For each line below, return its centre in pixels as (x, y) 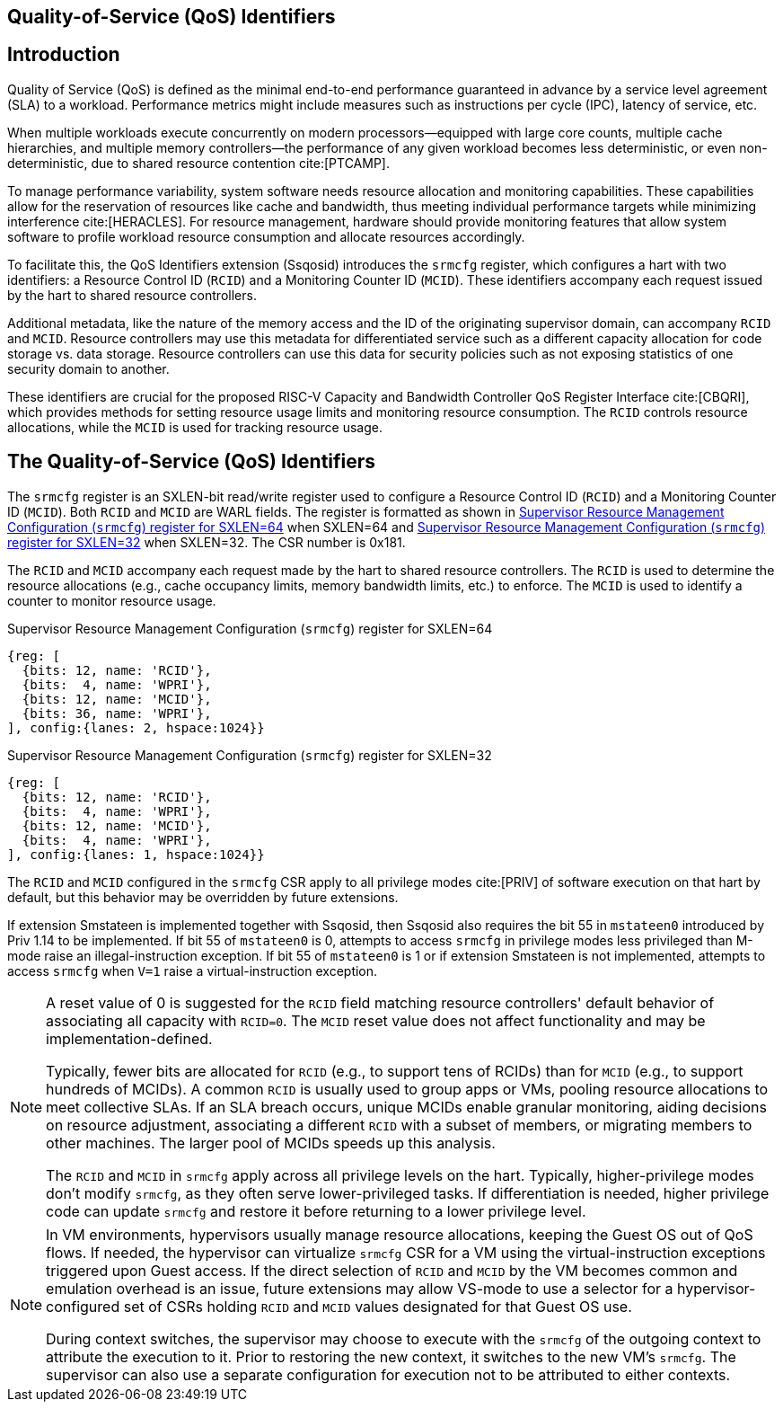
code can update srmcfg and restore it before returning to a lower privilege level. (316, 1211)
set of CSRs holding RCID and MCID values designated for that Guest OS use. (378, 1306)
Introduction (64, 55)
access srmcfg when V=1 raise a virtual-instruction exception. (193, 970)
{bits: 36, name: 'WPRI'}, (117, 713)
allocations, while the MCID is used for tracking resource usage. (195, 427)
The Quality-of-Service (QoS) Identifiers (192, 462)
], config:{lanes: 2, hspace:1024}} (136, 727)
